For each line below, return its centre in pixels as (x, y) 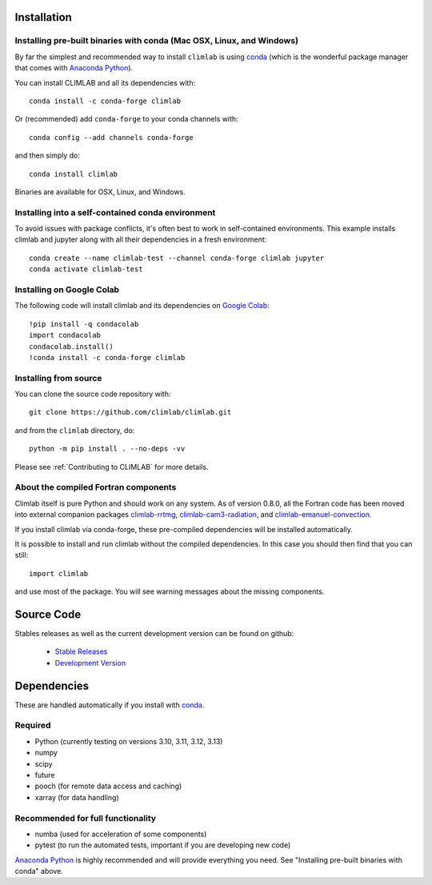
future (45, 775)
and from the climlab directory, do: (75, 430)
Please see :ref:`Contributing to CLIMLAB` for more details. (112, 467)
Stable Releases (81, 651)
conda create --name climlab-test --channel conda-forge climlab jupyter (177, 258)
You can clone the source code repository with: (93, 394)
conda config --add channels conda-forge (111, 137)
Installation (43, 17)
